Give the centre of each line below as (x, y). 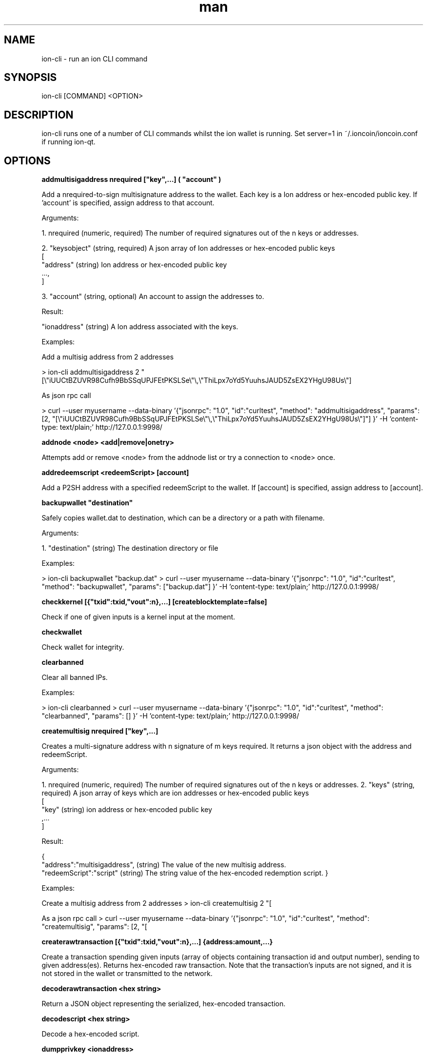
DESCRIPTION (39, 115)
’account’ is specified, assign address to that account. (128, 203)
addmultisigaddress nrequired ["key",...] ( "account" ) (131, 179)
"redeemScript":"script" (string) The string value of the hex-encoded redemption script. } (185, 873)
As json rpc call (66, 396)
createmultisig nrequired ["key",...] (100, 731)
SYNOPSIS (30, 78)
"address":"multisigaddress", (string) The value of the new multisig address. (164, 865)
